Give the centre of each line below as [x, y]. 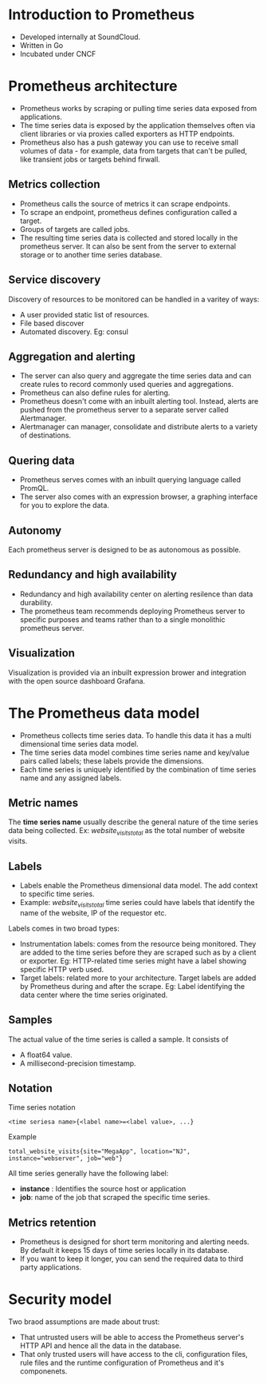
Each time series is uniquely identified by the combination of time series [138, 769]
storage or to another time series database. [91, 254]
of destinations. [45, 435]
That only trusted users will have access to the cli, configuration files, [134, 1354]
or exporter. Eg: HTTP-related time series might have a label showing [133, 960]
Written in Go [41, 45]
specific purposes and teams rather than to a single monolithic [122, 619]
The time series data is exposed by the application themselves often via [137, 125]
